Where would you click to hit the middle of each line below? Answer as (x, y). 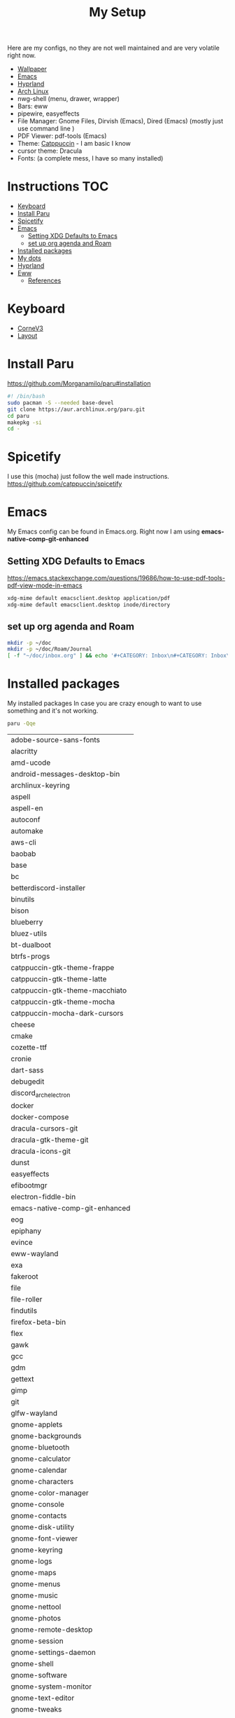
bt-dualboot (31, 945)
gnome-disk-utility (43, 1527)
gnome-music (34, 1595)
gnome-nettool (36, 1607)
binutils (23, 899)
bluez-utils (29, 933)
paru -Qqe (22, 724)
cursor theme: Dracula (50, 151)
